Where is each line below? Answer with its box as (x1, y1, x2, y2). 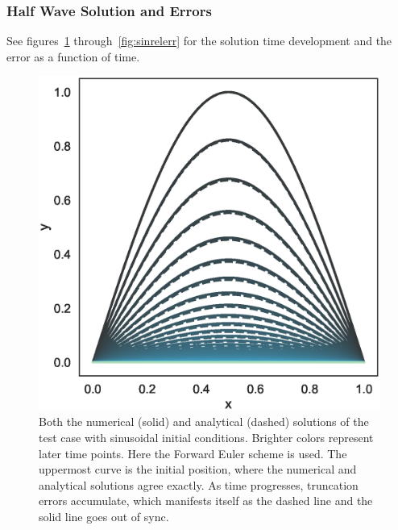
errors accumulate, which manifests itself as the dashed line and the (39, 492, 373, 509)
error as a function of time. (6, 48, 140, 65)
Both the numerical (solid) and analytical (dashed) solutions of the (39, 413, 369, 430)
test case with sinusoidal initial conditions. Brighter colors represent (39, 429, 374, 446)
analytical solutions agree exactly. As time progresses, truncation (39, 476, 359, 493)
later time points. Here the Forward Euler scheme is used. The (39, 444, 347, 461)
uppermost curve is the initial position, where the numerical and (39, 461, 357, 478)
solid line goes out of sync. (39, 508, 169, 525)
